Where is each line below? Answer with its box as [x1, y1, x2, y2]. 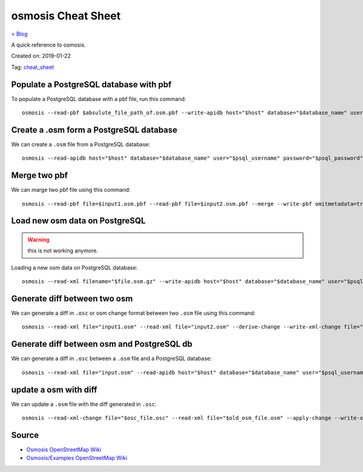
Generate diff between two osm [11, 293, 133, 304]
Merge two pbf [11, 170, 68, 181]
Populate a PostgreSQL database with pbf [11, 79, 172, 90]
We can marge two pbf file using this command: [11, 186, 131, 194]
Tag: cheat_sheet [11, 64, 54, 71]
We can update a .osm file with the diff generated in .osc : [11, 400, 157, 408]
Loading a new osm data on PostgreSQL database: [11, 264, 138, 271]
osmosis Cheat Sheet [11, 9, 121, 22]
